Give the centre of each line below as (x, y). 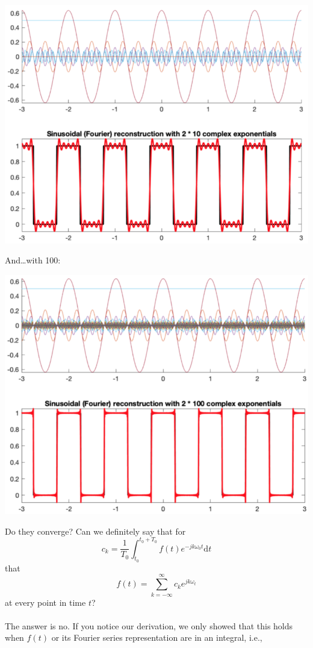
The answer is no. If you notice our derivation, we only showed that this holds (149, 625)
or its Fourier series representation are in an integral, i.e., (157, 637)
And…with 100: (33, 260)
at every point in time (45, 602)
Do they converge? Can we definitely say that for (95, 531)
